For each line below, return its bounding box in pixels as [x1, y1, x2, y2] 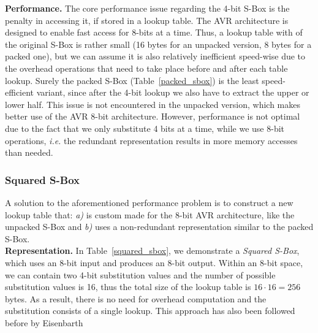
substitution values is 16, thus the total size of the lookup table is [5, 280, 251, 293]
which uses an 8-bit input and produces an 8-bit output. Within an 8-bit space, [5, 256, 303, 269]
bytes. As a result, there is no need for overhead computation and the [5, 292, 267, 305]
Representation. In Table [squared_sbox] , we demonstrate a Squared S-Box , [5, 244, 300, 257]
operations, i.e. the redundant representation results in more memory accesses [5, 134, 298, 147]
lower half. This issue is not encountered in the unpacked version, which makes [5, 98, 300, 110]
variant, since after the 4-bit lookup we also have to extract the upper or [36, 86, 309, 99]
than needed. [5, 146, 53, 159]
